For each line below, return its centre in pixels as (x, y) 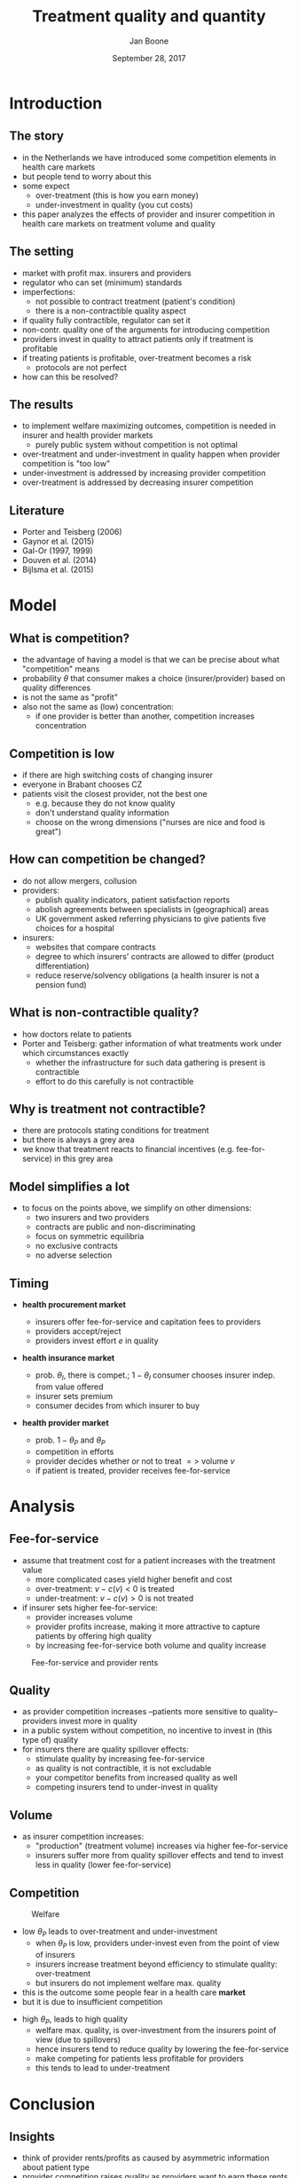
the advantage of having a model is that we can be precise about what (150, 660)
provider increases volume (84, 1617)
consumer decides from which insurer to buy (118, 1405)
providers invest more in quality (79, 1721)
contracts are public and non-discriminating (115, 1227)
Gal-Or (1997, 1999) (57, 551)
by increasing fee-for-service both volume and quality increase (151, 1645)
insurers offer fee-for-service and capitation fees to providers (148, 1322)
